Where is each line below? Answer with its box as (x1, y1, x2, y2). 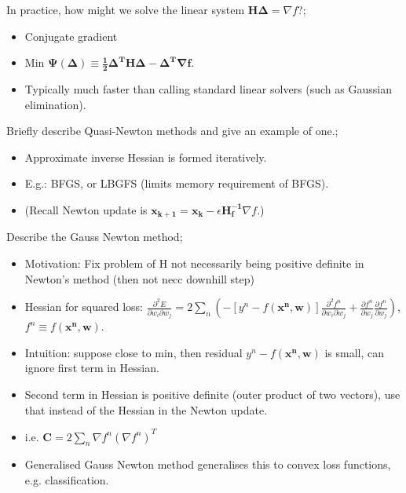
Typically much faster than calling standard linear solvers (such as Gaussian (24, 81, 392, 97)
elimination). (24, 96, 86, 112)
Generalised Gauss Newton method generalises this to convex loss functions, (24, 456, 391, 473)
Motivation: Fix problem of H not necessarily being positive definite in (24, 255, 364, 272)
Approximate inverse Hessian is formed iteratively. (24, 148, 267, 165)
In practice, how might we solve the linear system (6, 2, 245, 17)
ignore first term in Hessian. (24, 360, 159, 376)
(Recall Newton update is (24, 201, 148, 217)
